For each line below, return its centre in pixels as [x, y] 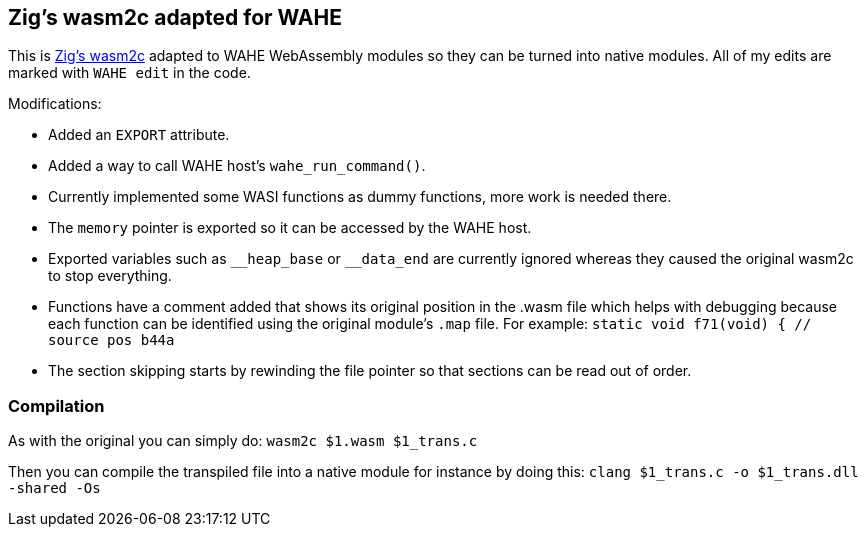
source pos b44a [111, 340]
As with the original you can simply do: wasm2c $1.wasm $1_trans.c [243, 441]
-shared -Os [54, 488]
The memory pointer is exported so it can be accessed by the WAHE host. [290, 228]
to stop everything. [110, 276]
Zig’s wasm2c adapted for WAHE [175, 17]
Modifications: [55, 104]
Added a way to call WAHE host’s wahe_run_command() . [237, 166]
